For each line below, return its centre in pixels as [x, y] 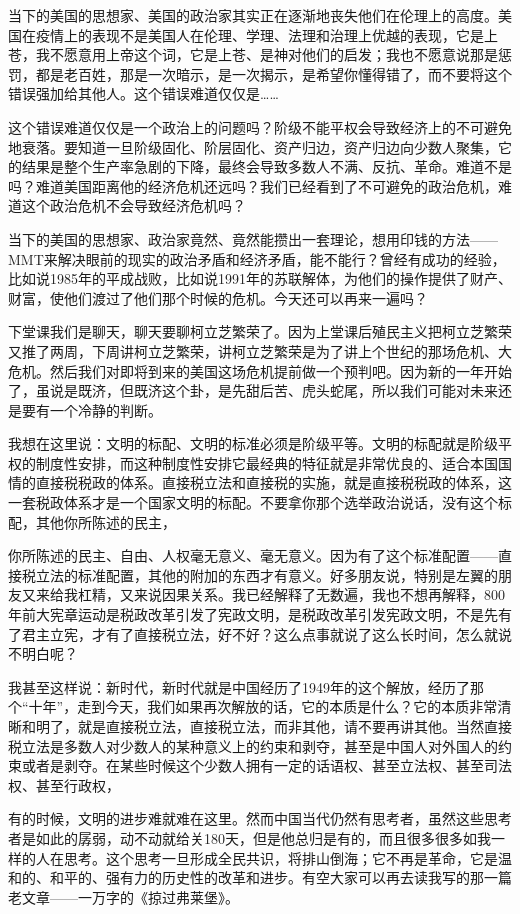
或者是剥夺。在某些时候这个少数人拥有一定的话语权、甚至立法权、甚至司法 [266, 765]
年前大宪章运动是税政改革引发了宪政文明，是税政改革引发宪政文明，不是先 [253, 614]
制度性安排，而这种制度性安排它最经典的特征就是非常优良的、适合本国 [266, 462]
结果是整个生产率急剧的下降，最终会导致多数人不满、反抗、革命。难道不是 [266, 166]
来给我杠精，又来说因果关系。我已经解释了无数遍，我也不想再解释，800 [270, 594]
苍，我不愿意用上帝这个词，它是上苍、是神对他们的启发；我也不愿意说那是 [253, 54]
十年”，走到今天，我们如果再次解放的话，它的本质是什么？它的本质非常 [263, 706]
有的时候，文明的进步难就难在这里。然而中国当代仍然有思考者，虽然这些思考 [260, 818]
